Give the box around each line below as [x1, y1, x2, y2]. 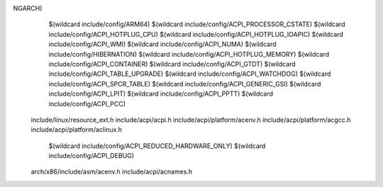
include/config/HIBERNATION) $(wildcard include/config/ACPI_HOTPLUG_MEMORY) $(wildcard [48, 50, 330, 58]
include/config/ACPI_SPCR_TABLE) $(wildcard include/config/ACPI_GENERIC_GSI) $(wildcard [48, 79, 321, 88]
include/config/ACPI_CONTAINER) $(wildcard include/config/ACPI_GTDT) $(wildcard [48, 59, 296, 68]
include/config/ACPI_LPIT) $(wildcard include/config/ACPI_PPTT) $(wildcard [48, 89, 273, 98]
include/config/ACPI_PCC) [48, 99, 126, 108]
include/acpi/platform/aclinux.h [30, 125, 123, 134]
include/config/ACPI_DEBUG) [48, 152, 135, 160]
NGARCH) [13, 4, 43, 12]
